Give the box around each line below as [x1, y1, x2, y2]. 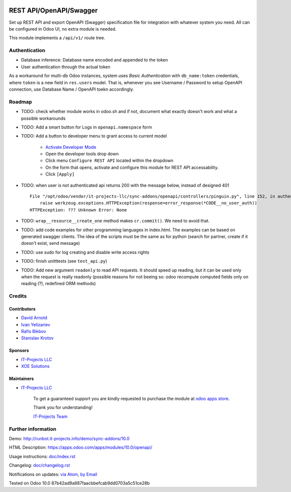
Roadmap [9, 98, 32, 105]
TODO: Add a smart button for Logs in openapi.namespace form [21, 124, 152, 130]
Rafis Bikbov [21, 329, 46, 334]
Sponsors [9, 348, 29, 353]
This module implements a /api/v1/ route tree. [9, 35, 105, 41]
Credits [9, 293, 27, 300]
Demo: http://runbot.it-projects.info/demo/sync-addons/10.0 [9, 435, 130, 441]
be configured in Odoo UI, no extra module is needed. [9, 26, 116, 32]
